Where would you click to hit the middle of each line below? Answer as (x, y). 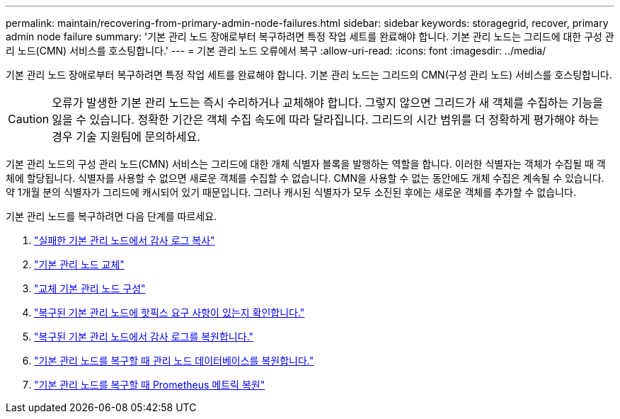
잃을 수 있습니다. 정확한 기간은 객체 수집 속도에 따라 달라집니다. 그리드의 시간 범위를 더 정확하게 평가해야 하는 (326, 120)
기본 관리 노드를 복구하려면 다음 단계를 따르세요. (111, 216)
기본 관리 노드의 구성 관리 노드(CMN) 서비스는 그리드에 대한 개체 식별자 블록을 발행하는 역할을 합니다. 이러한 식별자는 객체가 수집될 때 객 (306, 164)
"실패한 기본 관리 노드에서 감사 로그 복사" (125, 240)
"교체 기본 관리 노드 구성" (90, 288)
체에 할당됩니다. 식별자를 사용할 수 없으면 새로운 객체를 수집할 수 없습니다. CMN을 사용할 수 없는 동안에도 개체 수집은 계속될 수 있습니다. (305, 178)
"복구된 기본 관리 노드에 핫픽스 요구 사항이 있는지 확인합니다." (170, 312)
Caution (29, 119)
